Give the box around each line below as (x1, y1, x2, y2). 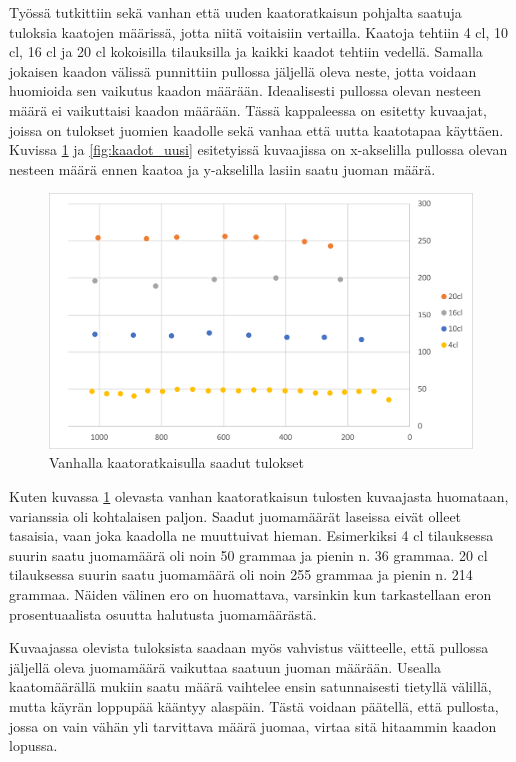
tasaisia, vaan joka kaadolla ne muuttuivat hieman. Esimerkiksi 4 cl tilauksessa (9, 525, 494, 546)
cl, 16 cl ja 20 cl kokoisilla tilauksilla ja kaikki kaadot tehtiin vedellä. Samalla (9, 41, 483, 62)
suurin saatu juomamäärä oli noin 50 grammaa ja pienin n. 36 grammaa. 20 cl (9, 544, 488, 565)
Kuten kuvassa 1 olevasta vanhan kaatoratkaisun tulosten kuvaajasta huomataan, (9, 486, 509, 506)
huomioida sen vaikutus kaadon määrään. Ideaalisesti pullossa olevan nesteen (9, 80, 481, 101)
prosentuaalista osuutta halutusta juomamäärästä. (9, 603, 317, 624)
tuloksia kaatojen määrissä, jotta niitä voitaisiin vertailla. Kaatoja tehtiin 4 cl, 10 (9, 21, 508, 42)
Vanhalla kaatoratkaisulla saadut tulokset (49, 452, 305, 473)
